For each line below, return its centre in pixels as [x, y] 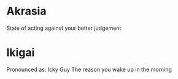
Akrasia [26, 11]
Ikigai [21, 53]
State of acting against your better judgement [64, 28]
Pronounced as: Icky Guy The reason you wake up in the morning [89, 69]
